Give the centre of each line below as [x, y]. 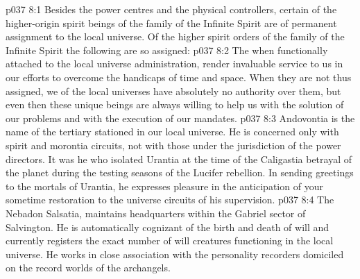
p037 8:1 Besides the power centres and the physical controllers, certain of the [171, 9]
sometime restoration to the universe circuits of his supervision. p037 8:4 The [170, 200]
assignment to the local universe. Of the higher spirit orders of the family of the [175, 36]
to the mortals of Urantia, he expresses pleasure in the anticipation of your [164, 186]
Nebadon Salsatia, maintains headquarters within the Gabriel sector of [156, 213]
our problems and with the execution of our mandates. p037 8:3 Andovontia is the [180, 118]
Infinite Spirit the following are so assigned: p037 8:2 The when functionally [167, 50]
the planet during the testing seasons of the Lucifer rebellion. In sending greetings [180, 172]
